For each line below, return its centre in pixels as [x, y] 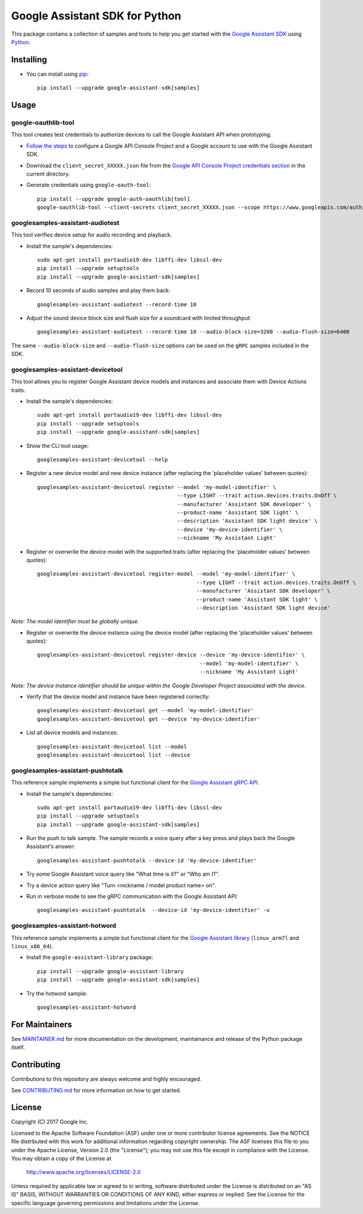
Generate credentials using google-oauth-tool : [89, 185]
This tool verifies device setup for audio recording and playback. [92, 235]
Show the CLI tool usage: [57, 445]
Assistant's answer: [51, 847]
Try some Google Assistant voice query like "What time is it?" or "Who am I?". [123, 874]
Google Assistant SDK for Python [96, 16]
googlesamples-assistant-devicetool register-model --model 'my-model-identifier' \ [166, 574]
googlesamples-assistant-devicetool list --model [112, 746]
